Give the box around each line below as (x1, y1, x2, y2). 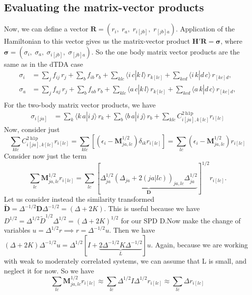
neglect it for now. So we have (4, 265, 94, 275)
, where (220, 36, 243, 46)
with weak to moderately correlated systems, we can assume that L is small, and (4, 255, 247, 266)
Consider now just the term (4, 151, 87, 161)
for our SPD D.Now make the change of (121, 215, 241, 225)
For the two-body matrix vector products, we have (4, 100, 156, 110)
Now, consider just (4, 124, 60, 134)
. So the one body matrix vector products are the (91, 46, 240, 56)
